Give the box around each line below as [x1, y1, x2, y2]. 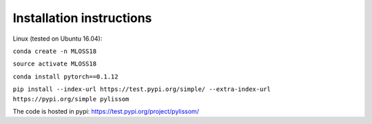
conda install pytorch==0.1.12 [12, 72, 118, 81]
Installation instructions [12, 10, 152, 25]
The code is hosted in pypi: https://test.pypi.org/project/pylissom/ [12, 107, 200, 115]
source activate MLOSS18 [12, 60, 96, 68]
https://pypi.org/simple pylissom [12, 95, 130, 103]
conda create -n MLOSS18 [12, 47, 96, 55]
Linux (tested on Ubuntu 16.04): [12, 34, 103, 43]
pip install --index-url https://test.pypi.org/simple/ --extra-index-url [12, 85, 271, 93]
